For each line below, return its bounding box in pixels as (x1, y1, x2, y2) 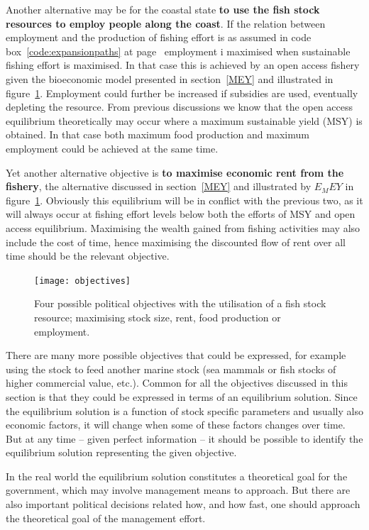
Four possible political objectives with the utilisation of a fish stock (34, 296, 326, 311)
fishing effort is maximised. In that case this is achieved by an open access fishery (6, 57, 360, 72)
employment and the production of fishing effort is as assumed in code (6, 30, 312, 45)
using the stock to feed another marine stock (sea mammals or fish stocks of (6, 361, 336, 376)
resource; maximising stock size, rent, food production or (34, 309, 281, 324)
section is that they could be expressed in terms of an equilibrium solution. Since (6, 389, 358, 404)
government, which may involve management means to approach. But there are (6, 482, 351, 497)
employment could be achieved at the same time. (6, 140, 219, 155)
